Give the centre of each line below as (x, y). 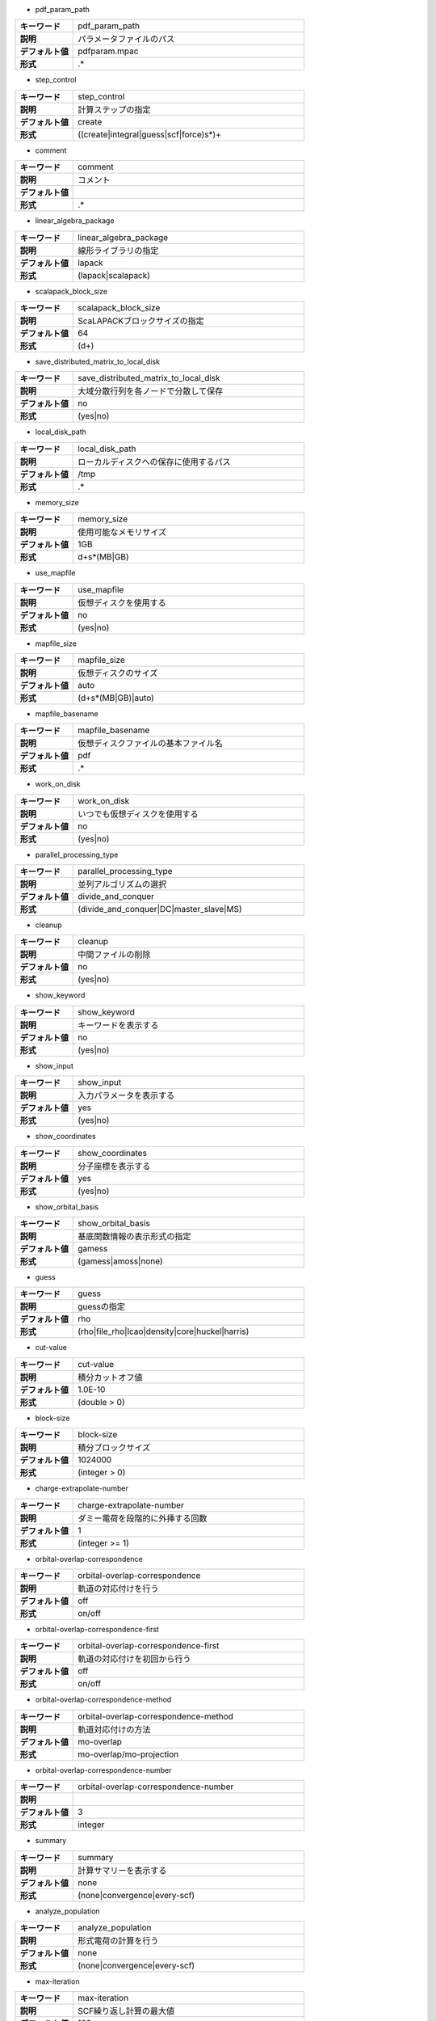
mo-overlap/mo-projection (128, 1754)
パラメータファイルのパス (126, 39)
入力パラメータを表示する (126, 1095)
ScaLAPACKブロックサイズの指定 (141, 321)
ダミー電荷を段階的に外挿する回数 (143, 1518)
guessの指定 (101, 1307)
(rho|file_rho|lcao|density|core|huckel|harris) (163, 1331)
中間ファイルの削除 (114, 955)
